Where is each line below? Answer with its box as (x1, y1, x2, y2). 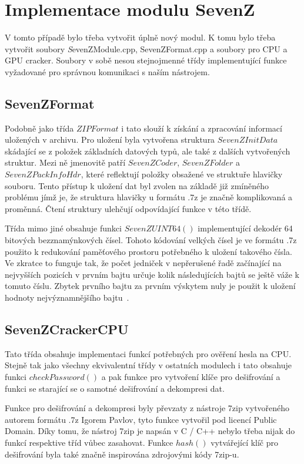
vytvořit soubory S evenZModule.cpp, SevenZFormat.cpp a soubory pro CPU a (5, 42, 288, 55)
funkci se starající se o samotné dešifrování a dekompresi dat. (5, 382, 225, 394)
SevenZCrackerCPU (5, 320, 129, 338)
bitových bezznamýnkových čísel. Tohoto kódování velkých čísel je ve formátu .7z (5, 234, 297, 246)
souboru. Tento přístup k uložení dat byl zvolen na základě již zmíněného (5, 179, 269, 191)
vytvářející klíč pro (211, 436, 279, 448)
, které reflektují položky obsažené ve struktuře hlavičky (81, 168, 283, 180)
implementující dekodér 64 (198, 222, 293, 234)
